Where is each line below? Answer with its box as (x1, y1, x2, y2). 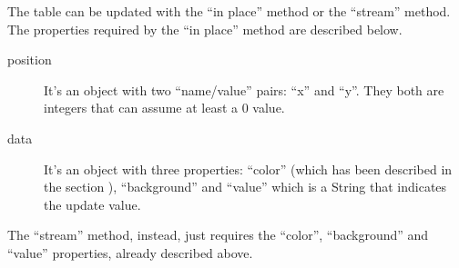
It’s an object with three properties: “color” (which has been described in (44, 159, 453, 178)
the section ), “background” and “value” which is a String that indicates (44, 177, 447, 196)
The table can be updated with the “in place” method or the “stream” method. (7, 2, 451, 20)
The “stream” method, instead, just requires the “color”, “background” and (7, 225, 429, 244)
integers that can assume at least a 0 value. (44, 98, 285, 117)
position (7, 50, 52, 69)
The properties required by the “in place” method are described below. (7, 19, 403, 38)
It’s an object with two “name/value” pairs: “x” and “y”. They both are (44, 80, 444, 99)
